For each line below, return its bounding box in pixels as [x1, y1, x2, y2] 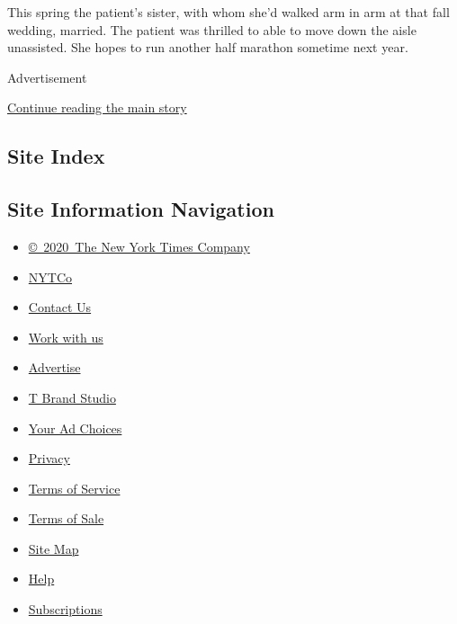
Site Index [7, 142, 105, 170]
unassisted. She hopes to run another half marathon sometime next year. [7, 38, 408, 57]
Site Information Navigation [7, 195, 274, 223]
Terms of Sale [28, 509, 104, 528]
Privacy [28, 449, 70, 468]
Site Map [28, 539, 79, 557]
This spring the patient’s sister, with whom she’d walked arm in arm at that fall [7, 3, 450, 21]
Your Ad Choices [28, 418, 122, 437]
